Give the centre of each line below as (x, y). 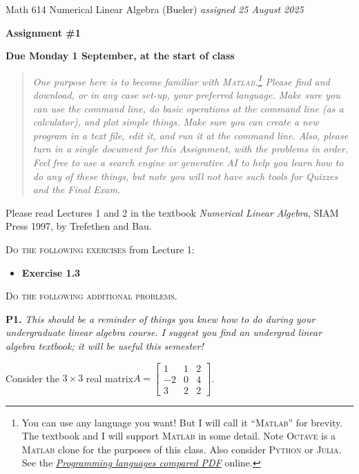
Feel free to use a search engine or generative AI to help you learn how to (188, 162)
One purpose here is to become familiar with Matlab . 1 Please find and (181, 80)
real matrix (109, 378)
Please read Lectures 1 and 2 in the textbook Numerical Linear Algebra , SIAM (172, 212)
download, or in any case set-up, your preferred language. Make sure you (186, 95)
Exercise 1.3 (51, 272)
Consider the (32, 378)
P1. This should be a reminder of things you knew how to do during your (161, 318)
